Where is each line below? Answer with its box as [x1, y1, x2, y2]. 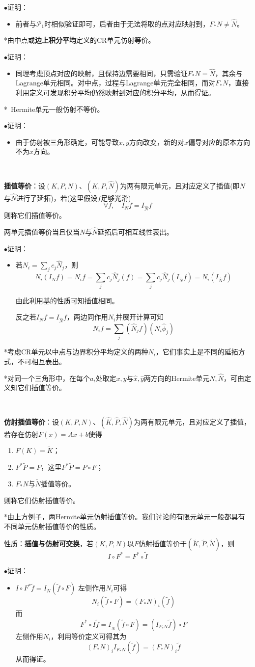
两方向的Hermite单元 [143, 373, 210, 383]
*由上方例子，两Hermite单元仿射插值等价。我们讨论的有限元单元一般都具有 [4, 511, 245, 522]
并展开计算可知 [115, 312, 164, 322]
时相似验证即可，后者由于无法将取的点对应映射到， [44, 18, 210, 28]
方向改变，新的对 [129, 136, 184, 147]
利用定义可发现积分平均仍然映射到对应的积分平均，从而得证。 [15, 87, 215, 97]
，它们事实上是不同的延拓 [155, 347, 238, 357]
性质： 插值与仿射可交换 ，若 [4, 538, 93, 549]
